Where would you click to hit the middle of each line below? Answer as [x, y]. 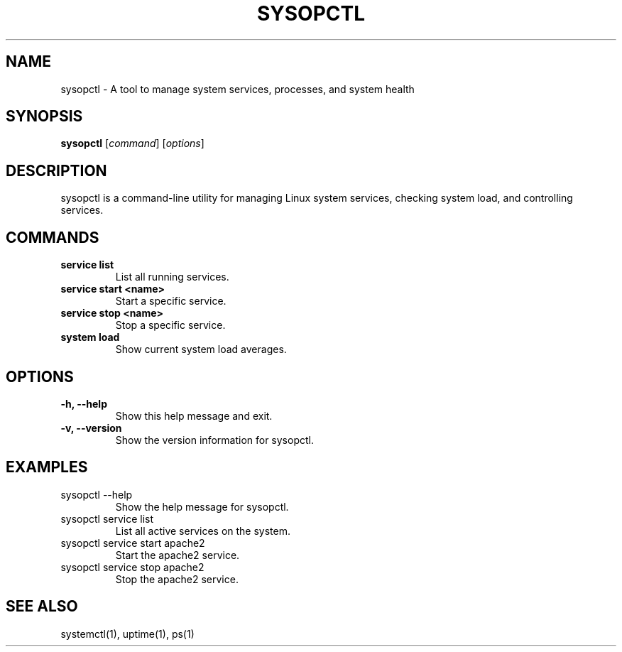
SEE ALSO [42, 607]
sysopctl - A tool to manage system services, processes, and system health [238, 89]
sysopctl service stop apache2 [132, 567]
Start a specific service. [171, 301]
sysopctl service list [107, 518]
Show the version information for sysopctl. [214, 440]
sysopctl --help [97, 494]
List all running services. [172, 277]
